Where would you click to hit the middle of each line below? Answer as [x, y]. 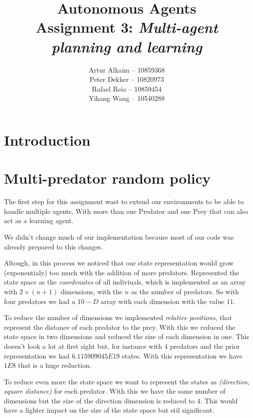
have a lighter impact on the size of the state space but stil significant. [109, 410]
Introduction [47, 140]
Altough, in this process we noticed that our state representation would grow [119, 263]
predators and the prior [205, 346]
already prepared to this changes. [54, 246]
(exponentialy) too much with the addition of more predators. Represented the [122, 272]
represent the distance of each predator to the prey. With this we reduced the [120, 327]
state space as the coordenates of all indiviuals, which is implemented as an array [125, 282]
